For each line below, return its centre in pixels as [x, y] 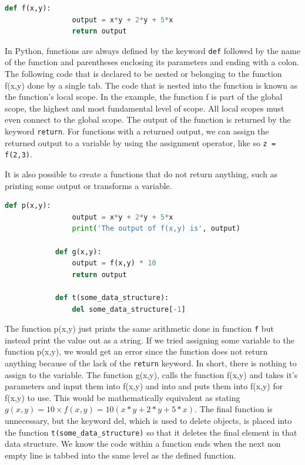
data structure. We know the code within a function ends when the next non [143, 444]
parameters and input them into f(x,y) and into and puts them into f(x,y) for [144, 386]
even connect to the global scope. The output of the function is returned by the [148, 119]
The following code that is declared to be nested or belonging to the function [143, 74]
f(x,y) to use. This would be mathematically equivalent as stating [123, 397]
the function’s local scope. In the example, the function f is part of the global [144, 97]
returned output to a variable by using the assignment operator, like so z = [140, 142]
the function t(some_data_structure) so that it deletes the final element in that [151, 432]
